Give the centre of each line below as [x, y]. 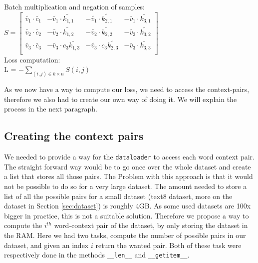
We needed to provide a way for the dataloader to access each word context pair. [129, 157]
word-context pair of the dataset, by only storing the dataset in [151, 225]
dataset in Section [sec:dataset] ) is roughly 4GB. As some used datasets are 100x [128, 206]
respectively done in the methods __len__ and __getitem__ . [97, 255]
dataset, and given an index [46, 245]
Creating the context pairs [74, 136]
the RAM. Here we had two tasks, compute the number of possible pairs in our [125, 235]
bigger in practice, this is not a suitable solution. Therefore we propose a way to [127, 215]
